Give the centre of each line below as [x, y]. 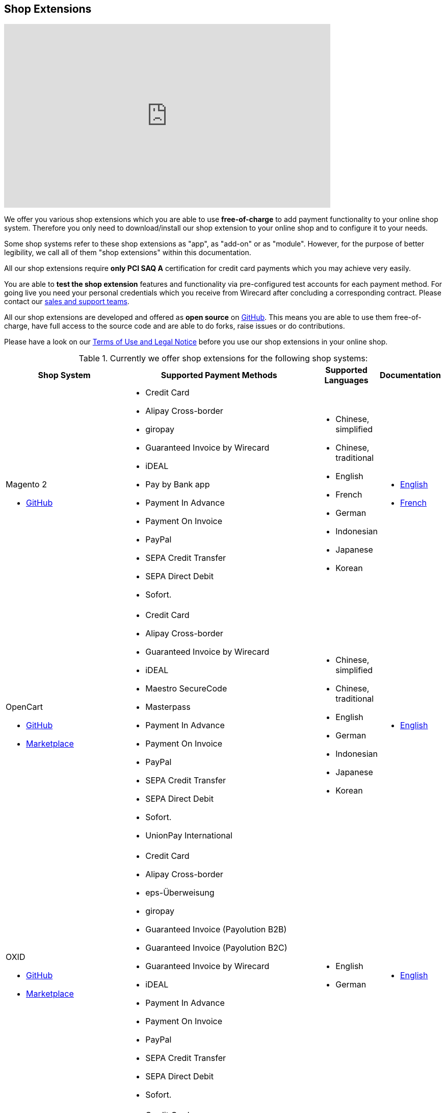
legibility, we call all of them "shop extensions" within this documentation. [128, 253]
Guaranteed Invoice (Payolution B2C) [216, 948]
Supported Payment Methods [219, 375]
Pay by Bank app [178, 485]
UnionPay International [189, 836]
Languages [346, 380]
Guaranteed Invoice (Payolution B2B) [216, 930]
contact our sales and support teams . [67, 302]
